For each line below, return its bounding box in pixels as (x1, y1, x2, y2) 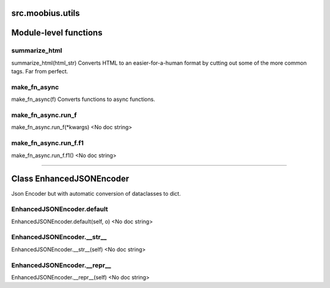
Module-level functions (11, 28, 103, 38)
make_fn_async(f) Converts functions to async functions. (11, 95, 155, 103)
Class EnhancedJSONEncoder (11, 174, 130, 184)
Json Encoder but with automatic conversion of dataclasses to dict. (11, 190, 182, 197)
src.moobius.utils (11, 8, 80, 18)
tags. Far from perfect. (11, 68, 68, 75)
